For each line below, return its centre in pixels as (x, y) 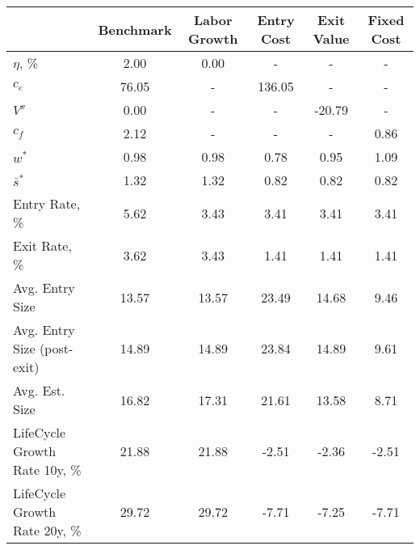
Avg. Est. (39, 390)
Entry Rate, (47, 203)
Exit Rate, (42, 245)
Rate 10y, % (47, 470)
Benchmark (135, 29)
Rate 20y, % (47, 530)
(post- (56, 348)
